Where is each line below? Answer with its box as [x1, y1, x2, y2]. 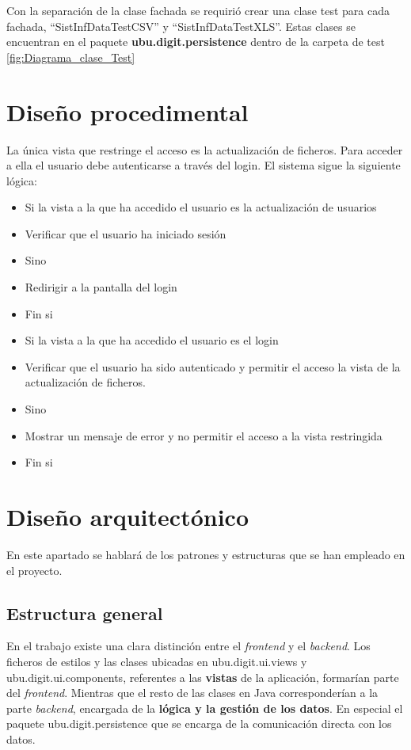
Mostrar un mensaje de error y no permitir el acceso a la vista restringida [25, 427, 382, 444]
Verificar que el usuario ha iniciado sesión [25, 225, 226, 242]
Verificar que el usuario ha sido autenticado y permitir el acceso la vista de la [25, 358, 401, 375]
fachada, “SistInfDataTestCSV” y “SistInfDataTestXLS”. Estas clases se [6, 17, 356, 34]
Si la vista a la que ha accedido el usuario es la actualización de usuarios [25, 199, 377, 215]
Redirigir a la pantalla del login [25, 279, 177, 295]
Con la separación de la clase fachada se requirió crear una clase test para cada [6, 2, 390, 18]
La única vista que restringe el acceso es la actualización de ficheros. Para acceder [6, 141, 403, 158]
